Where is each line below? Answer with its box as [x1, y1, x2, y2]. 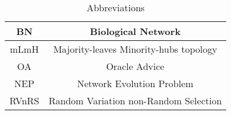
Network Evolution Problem [77, 76, 194, 90]
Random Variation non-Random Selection [49, 94, 222, 107]
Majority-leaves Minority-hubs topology [53, 42, 217, 56]
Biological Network [89, 24, 181, 38]
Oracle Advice [106, 59, 165, 73]
